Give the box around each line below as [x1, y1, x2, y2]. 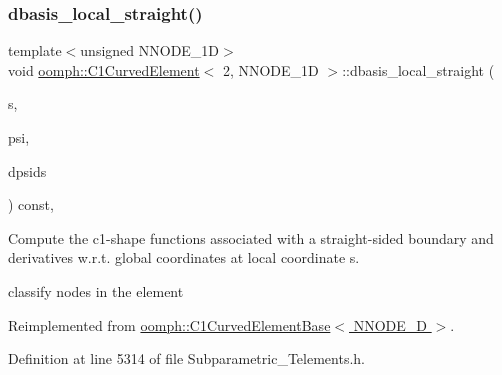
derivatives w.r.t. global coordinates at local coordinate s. [8, 247, 360, 268]
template [8, 40, 62, 61]
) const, [8, 194, 54, 215]
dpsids [8, 160, 47, 181]
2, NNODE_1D [222, 59, 319, 80]
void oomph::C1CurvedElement [8, 59, 200, 80]
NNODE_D [353, 314, 427, 335]
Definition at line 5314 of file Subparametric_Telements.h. [8, 348, 365, 369]
